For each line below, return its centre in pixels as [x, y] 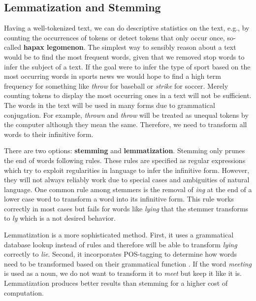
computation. [24, 292]
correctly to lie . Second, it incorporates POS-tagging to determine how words [121, 254]
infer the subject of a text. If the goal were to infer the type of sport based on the [127, 66]
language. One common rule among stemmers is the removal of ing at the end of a [128, 189]
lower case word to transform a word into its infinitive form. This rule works [119, 199]
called [13, 47]
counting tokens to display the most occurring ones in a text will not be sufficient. [128, 95]
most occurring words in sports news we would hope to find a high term [112, 76]
